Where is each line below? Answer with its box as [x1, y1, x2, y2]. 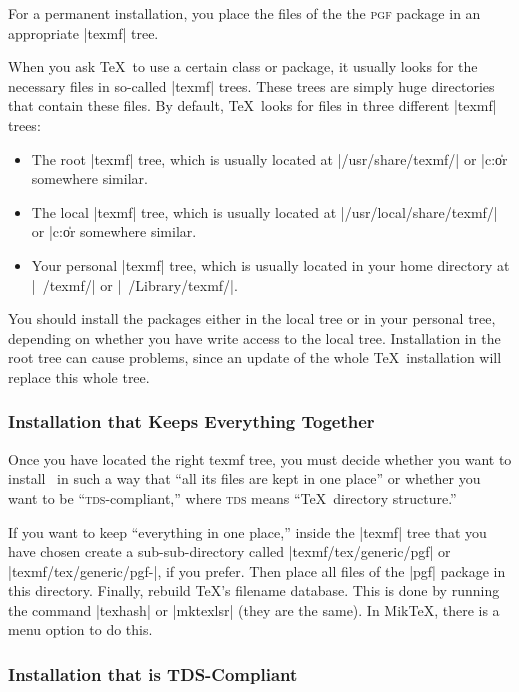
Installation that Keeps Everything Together [8, 409, 375, 434]
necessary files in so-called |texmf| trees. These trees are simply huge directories [8, 75, 495, 96]
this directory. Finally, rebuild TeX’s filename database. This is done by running [8, 580, 500, 601]
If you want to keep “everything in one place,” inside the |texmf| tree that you [8, 521, 487, 542]
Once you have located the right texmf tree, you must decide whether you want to [8, 448, 512, 469]
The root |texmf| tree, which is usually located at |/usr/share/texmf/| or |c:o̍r [31, 148, 508, 169]
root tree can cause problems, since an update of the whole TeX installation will [8, 347, 502, 368]
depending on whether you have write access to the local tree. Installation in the [8, 327, 501, 348]
